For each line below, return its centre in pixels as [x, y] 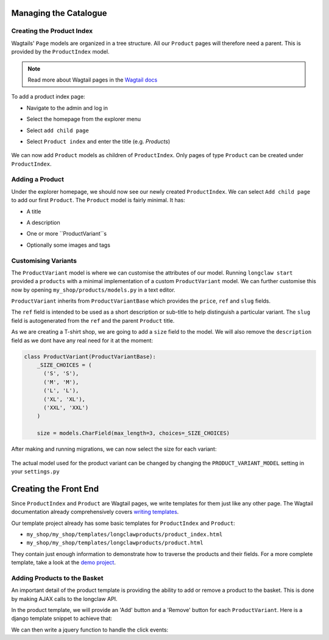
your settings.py [36, 471]
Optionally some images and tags [69, 245]
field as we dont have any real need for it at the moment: [82, 340]
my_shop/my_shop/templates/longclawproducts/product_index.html [125, 534]
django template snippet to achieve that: [62, 619]
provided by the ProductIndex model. [60, 52]
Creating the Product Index [52, 31]
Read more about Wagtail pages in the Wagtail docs [93, 80]
